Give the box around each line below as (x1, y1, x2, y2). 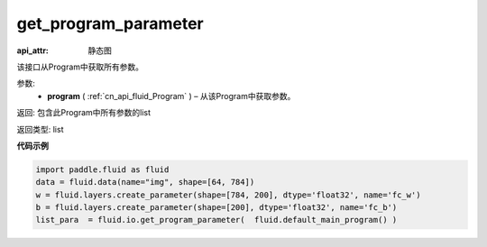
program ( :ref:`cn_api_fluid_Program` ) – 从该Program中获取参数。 (47, 90, 296, 101)
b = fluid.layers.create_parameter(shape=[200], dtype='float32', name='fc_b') (35, 203, 398, 213)
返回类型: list (16, 123, 64, 134)
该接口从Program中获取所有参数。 (16, 61, 144, 72)
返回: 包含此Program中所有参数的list (16, 107, 152, 118)
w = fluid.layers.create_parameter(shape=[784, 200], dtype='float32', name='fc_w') (35, 189, 421, 200)
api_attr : (16, 45, 50, 56)
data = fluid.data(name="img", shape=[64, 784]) (35, 177, 255, 188)
